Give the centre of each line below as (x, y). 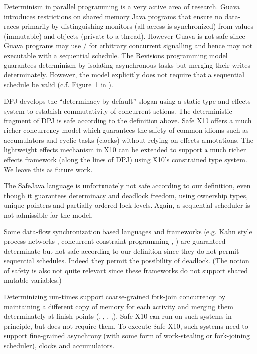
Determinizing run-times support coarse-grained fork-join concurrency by (115, 297)
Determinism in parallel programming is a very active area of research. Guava (122, 6)
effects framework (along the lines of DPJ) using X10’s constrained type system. (126, 159)
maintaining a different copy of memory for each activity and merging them (119, 306)
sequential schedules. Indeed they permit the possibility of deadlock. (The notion (127, 261)
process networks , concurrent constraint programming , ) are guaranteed (115, 241)
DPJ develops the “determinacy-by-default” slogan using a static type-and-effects (127, 101)
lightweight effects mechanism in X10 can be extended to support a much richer (125, 149)
